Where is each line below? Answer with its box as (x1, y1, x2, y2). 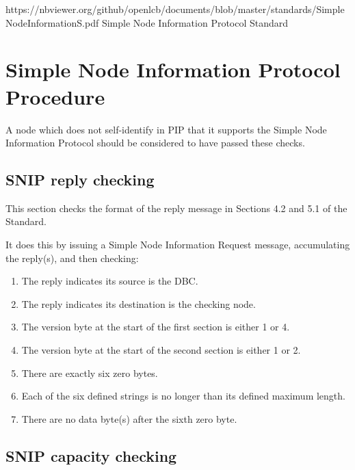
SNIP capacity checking (5, 445, 177, 466)
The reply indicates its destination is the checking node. (21, 296, 256, 311)
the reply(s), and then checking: (5, 250, 139, 265)
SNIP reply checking (5, 169, 155, 190)
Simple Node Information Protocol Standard (101, 15, 289, 29)
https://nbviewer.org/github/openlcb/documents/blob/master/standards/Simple (5, 2, 345, 16)
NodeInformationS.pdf (5, 15, 99, 29)
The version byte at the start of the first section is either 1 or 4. (21, 319, 290, 334)
